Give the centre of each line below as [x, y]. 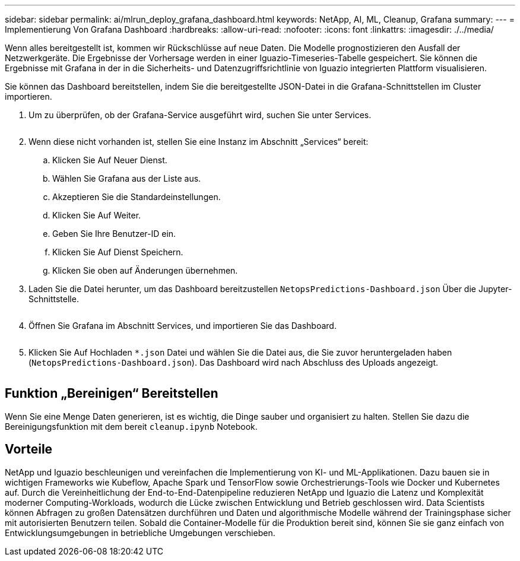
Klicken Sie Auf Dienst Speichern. [118, 252]
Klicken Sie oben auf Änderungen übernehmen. [145, 270]
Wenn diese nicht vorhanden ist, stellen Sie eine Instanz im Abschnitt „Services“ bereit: [199, 142]
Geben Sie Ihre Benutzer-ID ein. [114, 234]
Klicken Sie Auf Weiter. [97, 215]
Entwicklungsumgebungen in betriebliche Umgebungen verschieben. [140, 533]
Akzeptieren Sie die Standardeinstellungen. [137, 197]
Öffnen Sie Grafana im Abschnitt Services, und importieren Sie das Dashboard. [183, 326]
